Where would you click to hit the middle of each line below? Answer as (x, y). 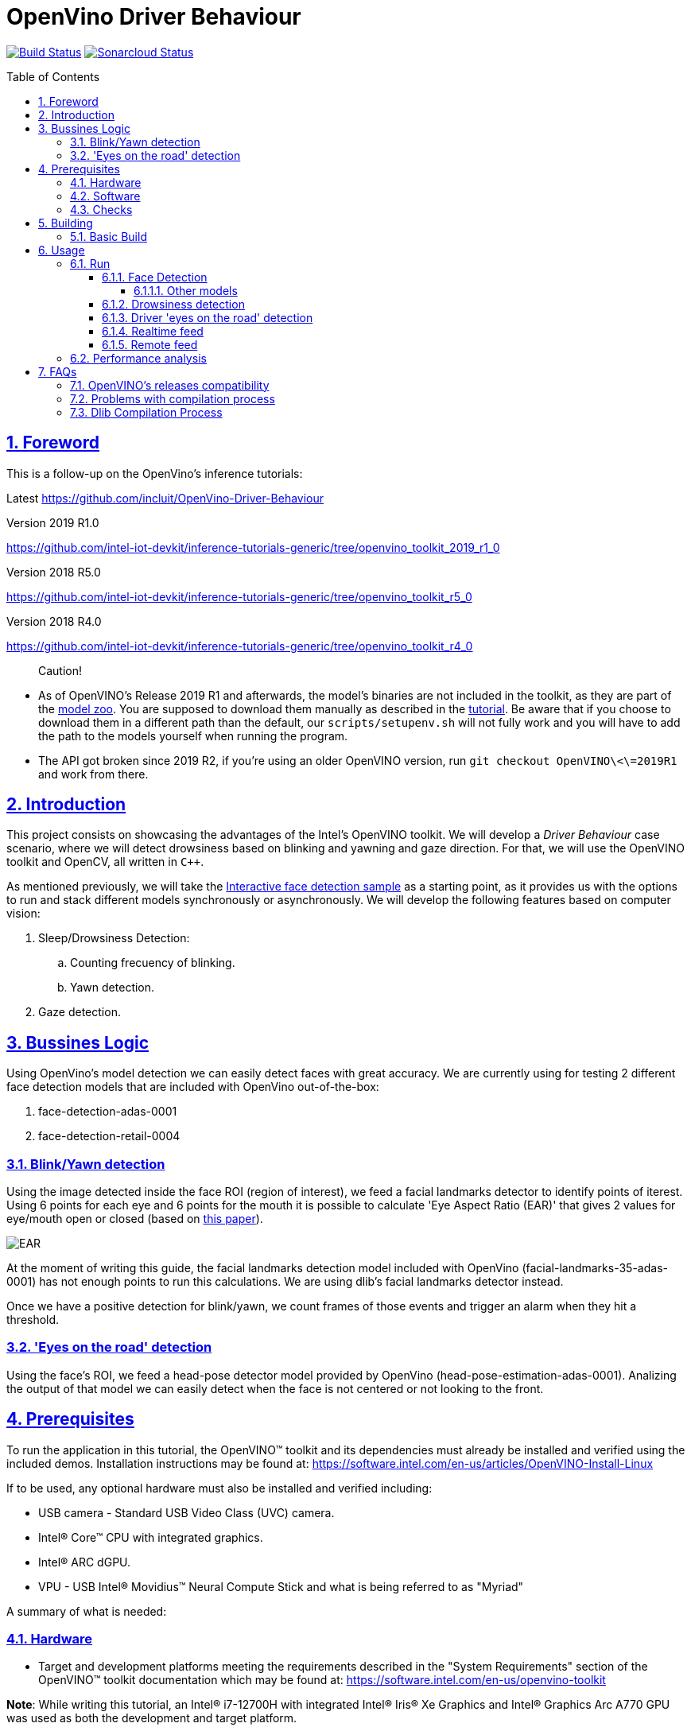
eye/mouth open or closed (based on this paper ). (135, 1219)
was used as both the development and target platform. (152, 1718)
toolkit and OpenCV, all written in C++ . (105, 862)
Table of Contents (53, 76)
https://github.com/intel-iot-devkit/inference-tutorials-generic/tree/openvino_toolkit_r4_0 (240, 646)
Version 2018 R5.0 (54, 572)
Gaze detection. (80, 1012)
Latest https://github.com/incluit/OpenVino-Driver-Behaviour (165, 498)
